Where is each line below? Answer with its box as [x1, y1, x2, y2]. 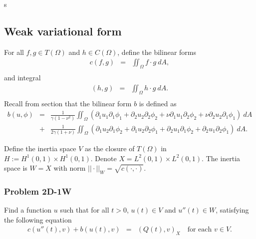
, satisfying [216, 205, 249, 215]
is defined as [139, 98, 177, 108]
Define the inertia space [4, 143, 76, 153]
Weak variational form [4, 23, 122, 38]
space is [4, 163, 27, 173]
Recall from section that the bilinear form [4, 98, 132, 108]
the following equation [4, 214, 72, 225]
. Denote [90, 153, 117, 163]
